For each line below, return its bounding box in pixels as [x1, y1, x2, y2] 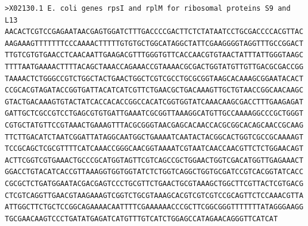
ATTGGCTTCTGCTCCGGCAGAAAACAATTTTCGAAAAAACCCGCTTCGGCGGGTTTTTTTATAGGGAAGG [5, 203, 304, 212]
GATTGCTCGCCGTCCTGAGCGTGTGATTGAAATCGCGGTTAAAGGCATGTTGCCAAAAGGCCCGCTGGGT [5, 109, 304, 118]
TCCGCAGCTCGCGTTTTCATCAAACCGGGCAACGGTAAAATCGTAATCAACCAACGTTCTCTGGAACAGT [5, 144, 304, 153]
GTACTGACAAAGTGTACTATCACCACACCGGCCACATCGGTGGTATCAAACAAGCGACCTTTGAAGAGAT [5, 97, 304, 106]
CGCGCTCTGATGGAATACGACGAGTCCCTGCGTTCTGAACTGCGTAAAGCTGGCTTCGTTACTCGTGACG [5, 179, 304, 188]
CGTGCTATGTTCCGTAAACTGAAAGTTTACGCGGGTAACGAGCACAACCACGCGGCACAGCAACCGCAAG [5, 120, 304, 129]
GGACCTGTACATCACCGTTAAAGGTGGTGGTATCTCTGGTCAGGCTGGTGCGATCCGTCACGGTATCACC [5, 168, 304, 177]
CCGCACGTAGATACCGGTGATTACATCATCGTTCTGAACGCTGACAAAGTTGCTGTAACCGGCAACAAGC [5, 86, 304, 95]
